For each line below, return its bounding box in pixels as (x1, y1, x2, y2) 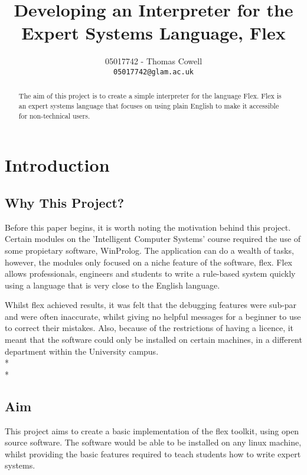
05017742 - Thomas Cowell (104, 55, 203, 67)
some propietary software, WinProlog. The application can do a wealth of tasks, (5, 244, 294, 256)
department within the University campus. (5, 345, 159, 357)
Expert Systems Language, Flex (21, 21, 286, 45)
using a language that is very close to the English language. (5, 279, 220, 291)
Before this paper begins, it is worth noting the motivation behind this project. (5, 221, 291, 233)
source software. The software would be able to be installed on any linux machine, (5, 436, 302, 448)
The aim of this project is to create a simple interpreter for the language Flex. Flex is (18, 91, 282, 101)
